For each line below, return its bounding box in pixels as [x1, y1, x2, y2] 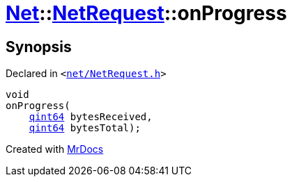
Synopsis [6, 38, 72, 56]
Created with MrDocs [6, 143, 104, 156]
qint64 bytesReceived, [29, 111, 153, 123]
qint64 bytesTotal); [29, 122, 141, 134]
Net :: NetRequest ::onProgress [6, 1, 287, 25]
